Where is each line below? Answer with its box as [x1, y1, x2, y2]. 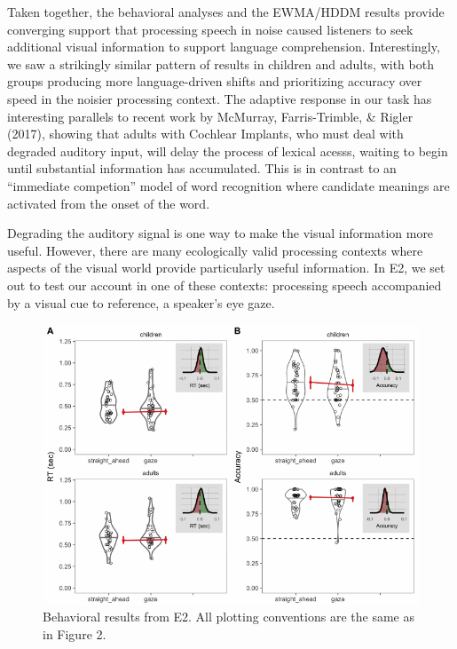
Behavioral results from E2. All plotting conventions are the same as [43, 607, 414, 626]
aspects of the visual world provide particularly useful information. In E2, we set [7, 258, 445, 277]
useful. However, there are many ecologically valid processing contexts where [7, 241, 423, 259]
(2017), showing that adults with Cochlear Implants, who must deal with [7, 124, 404, 143]
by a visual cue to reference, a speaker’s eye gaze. [7, 293, 275, 312]
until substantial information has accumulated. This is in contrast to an [7, 159, 397, 178]
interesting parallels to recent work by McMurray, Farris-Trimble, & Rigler [7, 107, 414, 125]
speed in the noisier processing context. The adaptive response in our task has [7, 89, 432, 107]
